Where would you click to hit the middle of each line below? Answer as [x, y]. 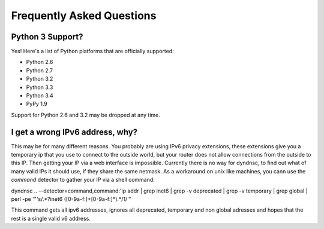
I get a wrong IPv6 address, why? [74, 132]
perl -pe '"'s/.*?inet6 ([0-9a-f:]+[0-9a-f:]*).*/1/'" [71, 199]
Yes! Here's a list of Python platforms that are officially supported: [92, 51]
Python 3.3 [40, 87]
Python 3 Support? [47, 37]
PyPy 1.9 [37, 104]
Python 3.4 [40, 96]
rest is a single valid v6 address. [51, 218]
